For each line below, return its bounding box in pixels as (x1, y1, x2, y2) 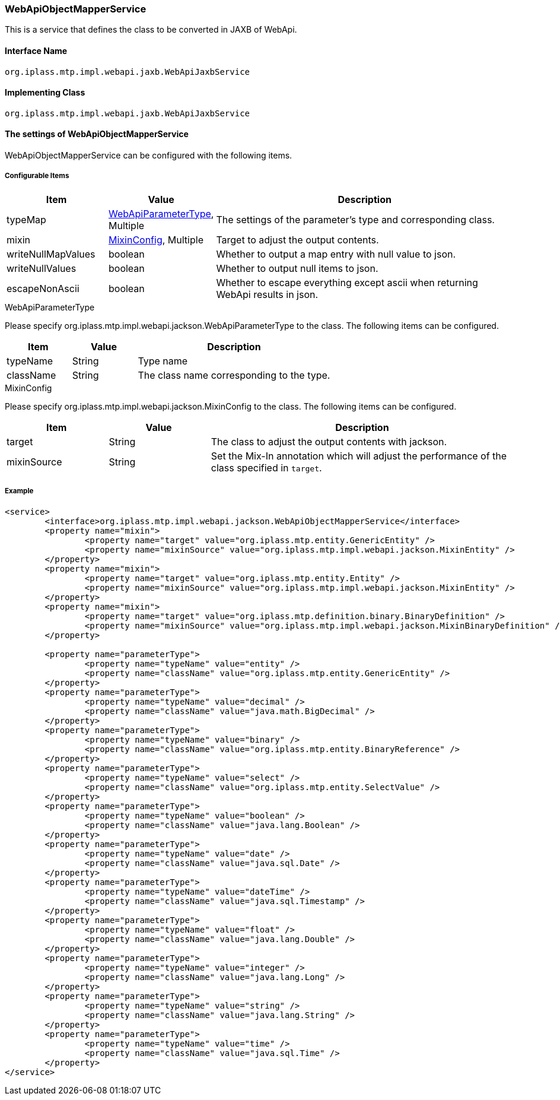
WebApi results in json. (216, 288, 319, 300)
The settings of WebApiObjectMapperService (5, 129, 189, 140)
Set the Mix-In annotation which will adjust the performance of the (211, 449, 507, 462)
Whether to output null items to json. (216, 262, 378, 274)
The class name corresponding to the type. (138, 369, 330, 381)
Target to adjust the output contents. (216, 233, 379, 246)
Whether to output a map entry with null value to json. (216, 248, 456, 260)
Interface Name (5, 45, 68, 56)
